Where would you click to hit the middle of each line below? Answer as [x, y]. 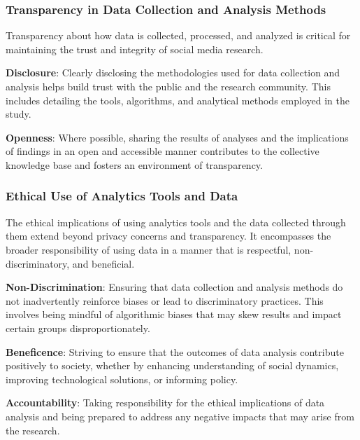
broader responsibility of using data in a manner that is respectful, [149, 249]
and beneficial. [103, 263]
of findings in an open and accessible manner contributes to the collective [163, 151]
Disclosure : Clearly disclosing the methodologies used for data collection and [173, 73]
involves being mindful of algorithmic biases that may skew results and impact [174, 314]
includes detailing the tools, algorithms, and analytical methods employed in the [178, 100]
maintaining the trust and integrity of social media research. [135, 49]
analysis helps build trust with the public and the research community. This [168, 86]
